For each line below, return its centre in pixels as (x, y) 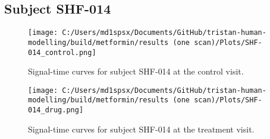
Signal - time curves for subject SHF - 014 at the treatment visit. (141, 129)
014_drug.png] (56, 110)
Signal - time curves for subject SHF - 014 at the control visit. (136, 71)
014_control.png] (62, 52)
